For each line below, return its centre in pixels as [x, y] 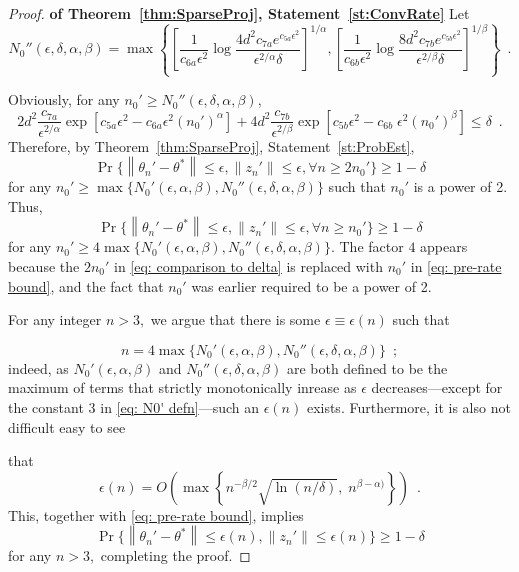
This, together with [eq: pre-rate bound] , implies [156, 514]
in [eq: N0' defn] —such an [180, 406]
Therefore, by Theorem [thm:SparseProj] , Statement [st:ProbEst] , [211, 145]
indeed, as [38, 367]
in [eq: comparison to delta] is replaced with [248, 266]
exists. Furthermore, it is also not [408, 406]
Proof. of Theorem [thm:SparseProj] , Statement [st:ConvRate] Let [239, 13]
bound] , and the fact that [86, 285]
